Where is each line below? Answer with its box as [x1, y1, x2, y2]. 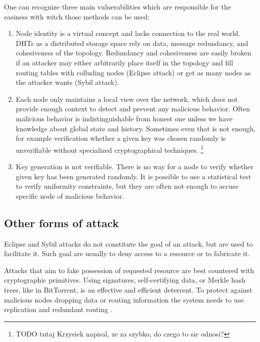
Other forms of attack [4, 215, 119, 230]
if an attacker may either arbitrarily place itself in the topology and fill [15, 57, 233, 67]
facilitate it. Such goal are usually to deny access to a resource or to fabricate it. [4, 248, 250, 259]
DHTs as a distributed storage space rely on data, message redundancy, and [15, 37, 248, 48]
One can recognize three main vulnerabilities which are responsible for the [4, 1, 231, 11]
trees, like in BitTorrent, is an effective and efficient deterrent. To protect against [4, 284, 252, 295]
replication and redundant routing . [4, 304, 112, 315]
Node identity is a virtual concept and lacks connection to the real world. [15, 28, 240, 38]
